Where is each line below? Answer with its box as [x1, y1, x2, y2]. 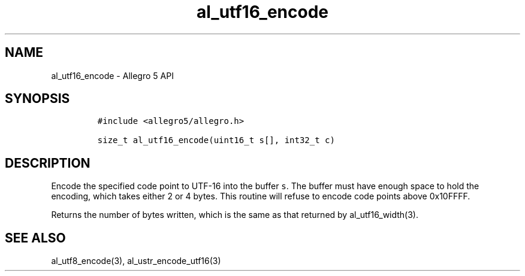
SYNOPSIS [5, 91, 70, 107]
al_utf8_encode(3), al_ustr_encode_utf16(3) [51, 256, 221, 266]
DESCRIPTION [5, 155, 90, 171]
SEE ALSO [5, 230, 66, 245]
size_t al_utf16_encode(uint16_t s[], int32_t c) [97, 135, 335, 145]
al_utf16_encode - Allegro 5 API [51, 70, 174, 81]
